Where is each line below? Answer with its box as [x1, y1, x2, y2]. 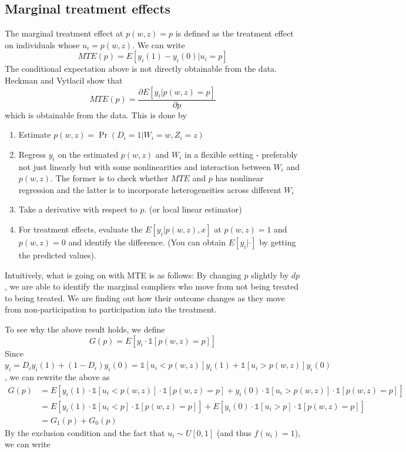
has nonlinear [215, 172, 264, 184]
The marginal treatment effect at [5, 27, 123, 39]
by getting [259, 235, 296, 248]
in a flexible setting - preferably [184, 148, 298, 160]
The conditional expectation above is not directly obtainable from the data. [5, 62, 277, 75]
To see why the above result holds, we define [5, 323, 165, 335]
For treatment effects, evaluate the [18, 222, 143, 235]
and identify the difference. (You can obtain [68, 235, 226, 248]
